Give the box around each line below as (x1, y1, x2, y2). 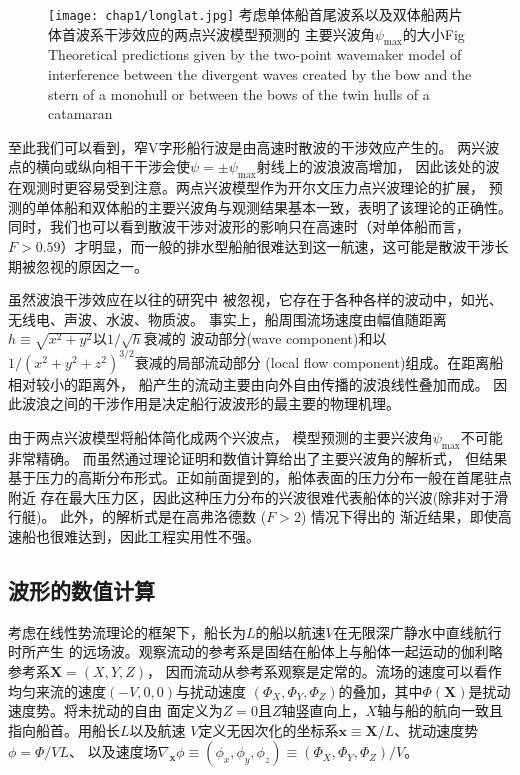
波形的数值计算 (8, 574, 155, 605)
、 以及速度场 (69, 741, 158, 762)
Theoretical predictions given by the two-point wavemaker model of (48, 44, 462, 65)
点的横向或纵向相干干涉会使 (8, 156, 190, 177)
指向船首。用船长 (8, 719, 120, 740)
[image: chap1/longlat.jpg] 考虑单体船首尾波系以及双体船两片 (48, 4, 463, 24)
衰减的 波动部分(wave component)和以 (143, 328, 387, 349)
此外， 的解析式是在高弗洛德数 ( (60, 506, 267, 527)
